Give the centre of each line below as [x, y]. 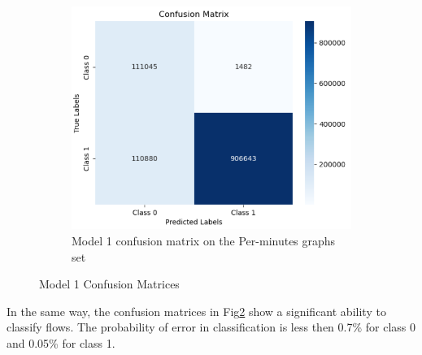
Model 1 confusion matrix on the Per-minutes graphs [204, 240]
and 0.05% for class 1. [61, 342]
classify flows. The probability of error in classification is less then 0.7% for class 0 [211, 327]
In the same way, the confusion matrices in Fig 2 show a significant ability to [196, 311]
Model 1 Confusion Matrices [109, 284]
